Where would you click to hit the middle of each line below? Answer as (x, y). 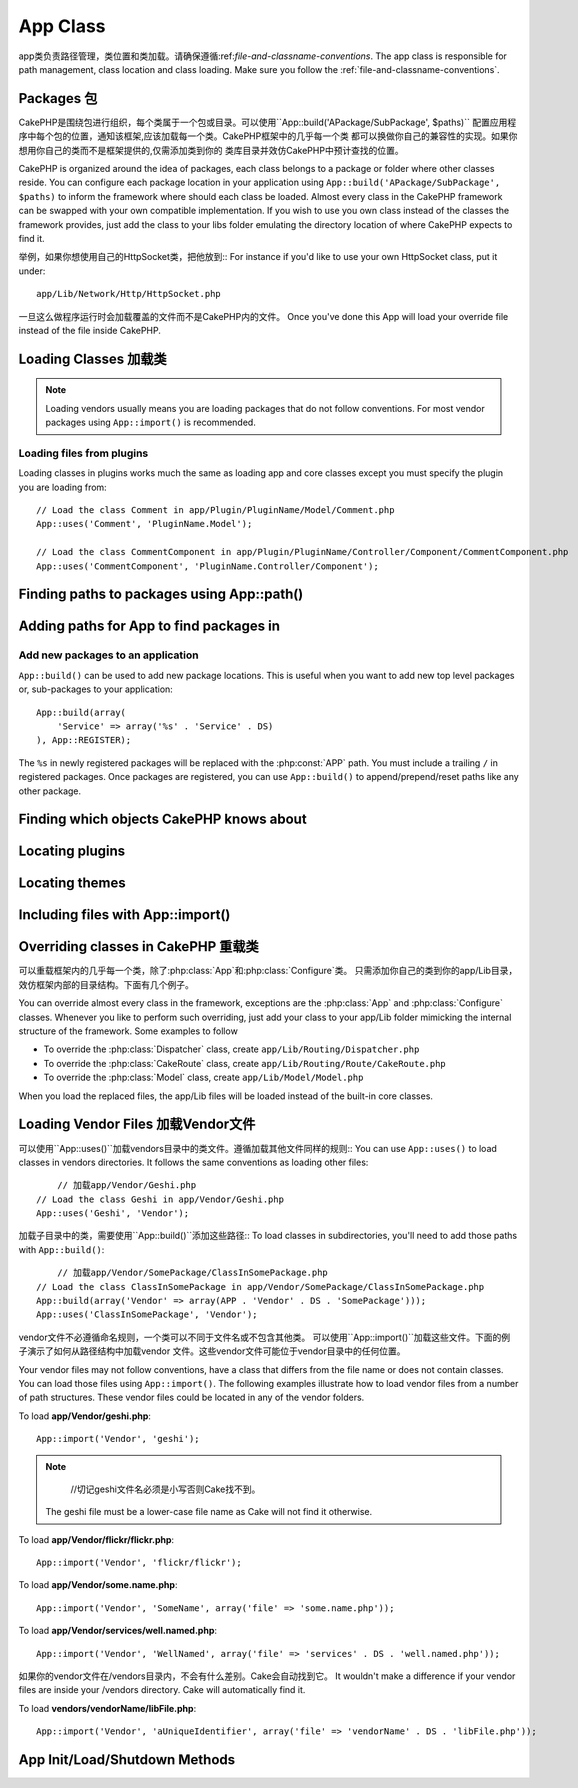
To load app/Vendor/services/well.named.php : (117, 1631)
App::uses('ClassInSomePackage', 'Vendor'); (147, 1314)
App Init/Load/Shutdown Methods (127, 1760)
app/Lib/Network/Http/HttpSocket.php (129, 294)
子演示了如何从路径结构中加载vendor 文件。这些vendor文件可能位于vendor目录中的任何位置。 (212, 1351)
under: (32, 271)
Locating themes (72, 883)
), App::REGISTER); (84, 740)
